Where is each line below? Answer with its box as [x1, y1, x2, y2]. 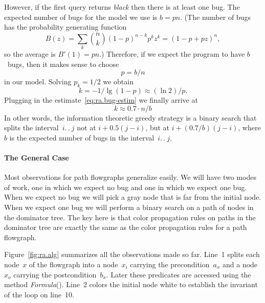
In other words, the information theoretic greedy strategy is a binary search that [4, 112, 257, 123]
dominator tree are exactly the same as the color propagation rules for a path [4, 222, 247, 232]
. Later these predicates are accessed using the [106, 269, 251, 279]
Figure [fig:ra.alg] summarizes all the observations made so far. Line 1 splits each [4, 249, 260, 260]
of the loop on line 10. [4, 289, 74, 299]
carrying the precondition [130, 259, 210, 270]
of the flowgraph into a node [29, 259, 118, 270]
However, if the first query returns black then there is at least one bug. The [4, 2, 240, 12]
